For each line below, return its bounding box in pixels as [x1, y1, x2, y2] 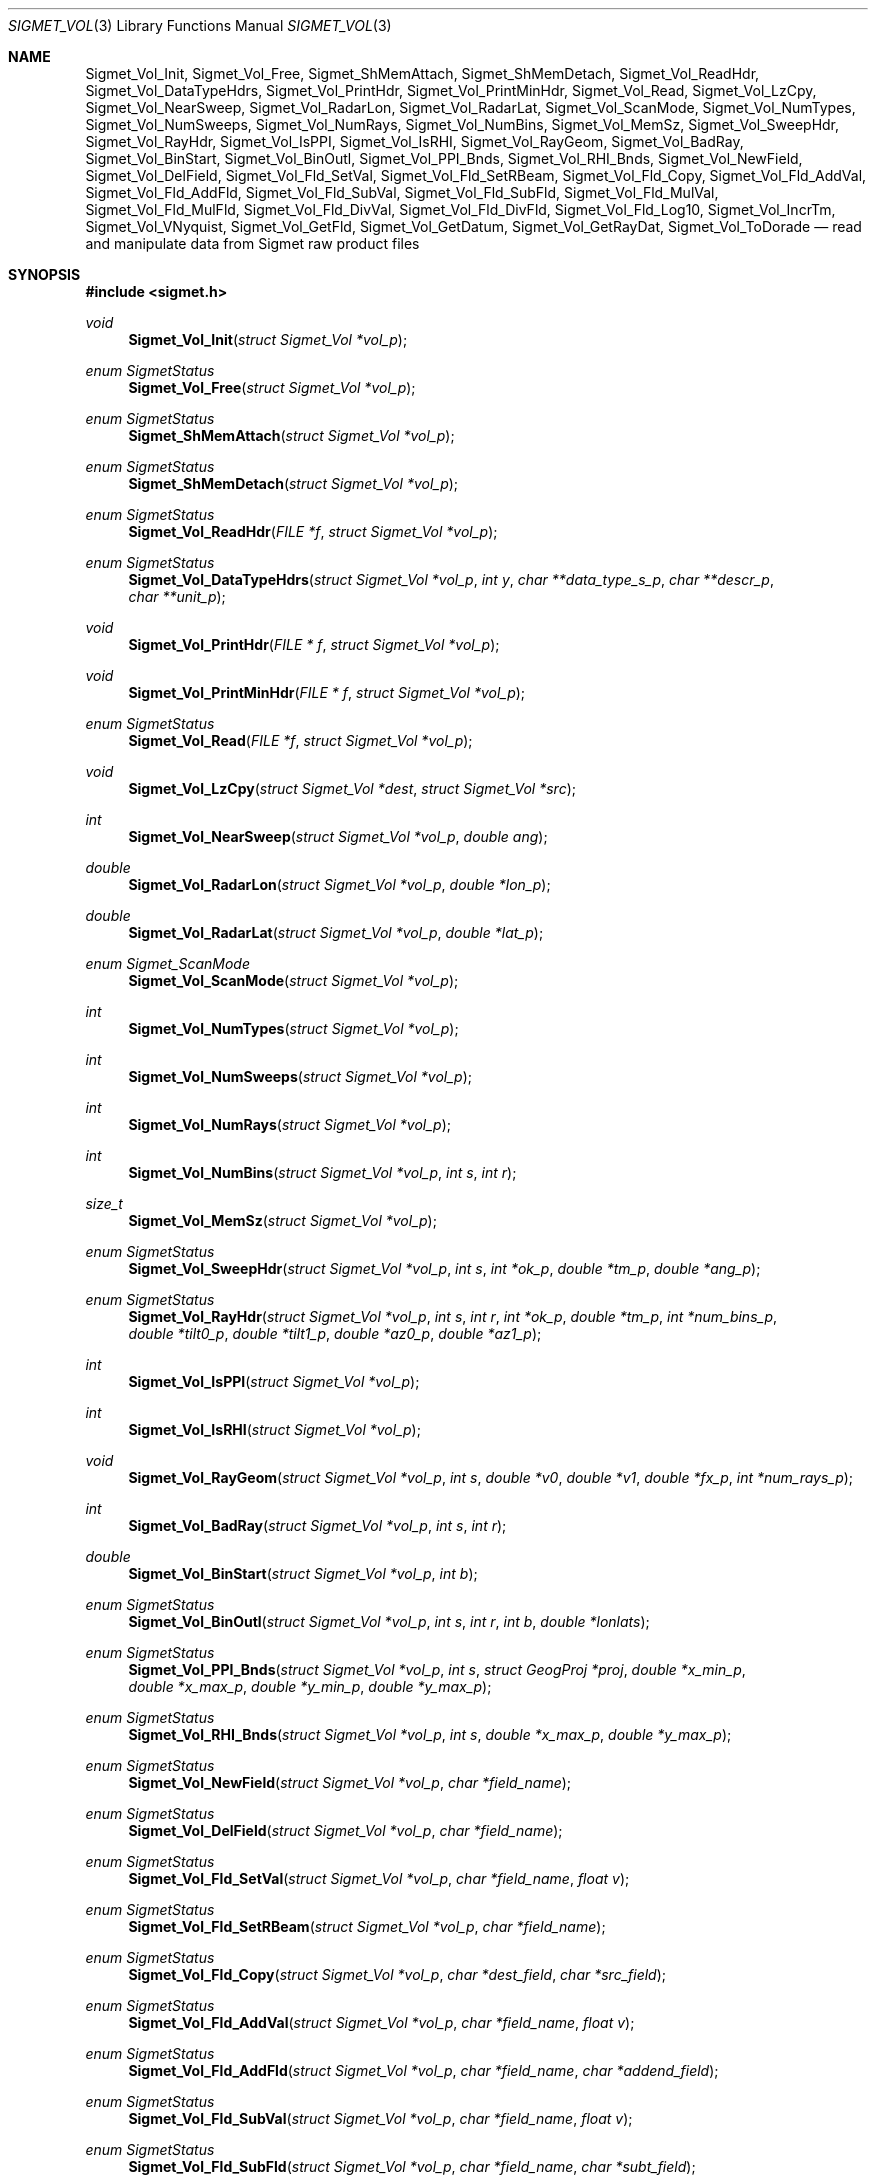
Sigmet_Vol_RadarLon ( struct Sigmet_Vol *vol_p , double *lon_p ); [128, 876, 551, 893]
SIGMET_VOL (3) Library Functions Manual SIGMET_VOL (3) [8, 17, 392, 34]
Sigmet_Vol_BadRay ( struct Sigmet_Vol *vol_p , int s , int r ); [128, 1517, 507, 1534]
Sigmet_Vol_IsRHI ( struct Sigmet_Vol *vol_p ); [128, 1421, 421, 1438]
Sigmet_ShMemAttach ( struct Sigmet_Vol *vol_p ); [128, 427, 455, 444]
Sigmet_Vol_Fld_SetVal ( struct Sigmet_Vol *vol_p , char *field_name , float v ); [128, 1870, 630, 1887]
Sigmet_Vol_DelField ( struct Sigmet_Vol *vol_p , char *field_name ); [128, 1822, 563, 1839]
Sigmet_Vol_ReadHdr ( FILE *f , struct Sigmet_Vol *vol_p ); [128, 523, 498, 540]
